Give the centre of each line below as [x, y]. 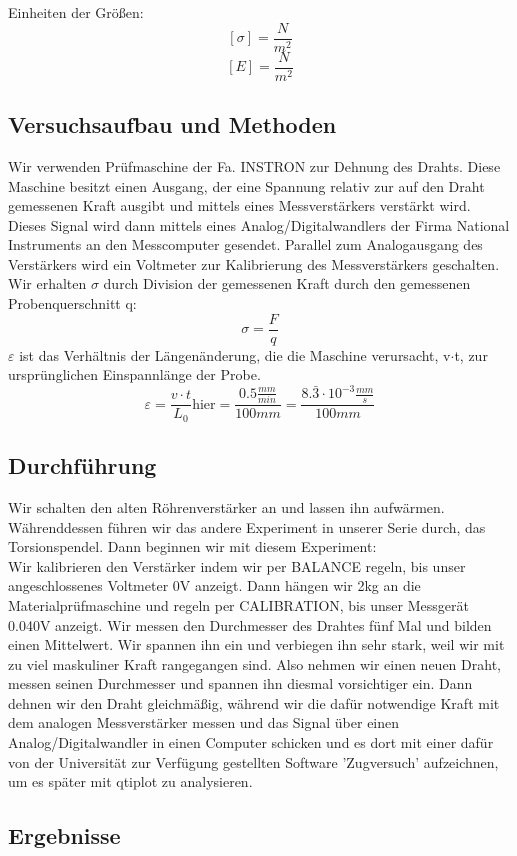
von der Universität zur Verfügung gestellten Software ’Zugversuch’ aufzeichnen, [253, 761]
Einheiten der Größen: [76, 12]
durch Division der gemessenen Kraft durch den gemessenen [287, 283]
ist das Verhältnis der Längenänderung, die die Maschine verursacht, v [235, 354]
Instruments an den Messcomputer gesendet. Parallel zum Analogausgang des [245, 244]
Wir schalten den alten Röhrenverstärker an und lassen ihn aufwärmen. [226, 506]
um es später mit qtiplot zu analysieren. [130, 781]
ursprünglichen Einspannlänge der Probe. [134, 374]
